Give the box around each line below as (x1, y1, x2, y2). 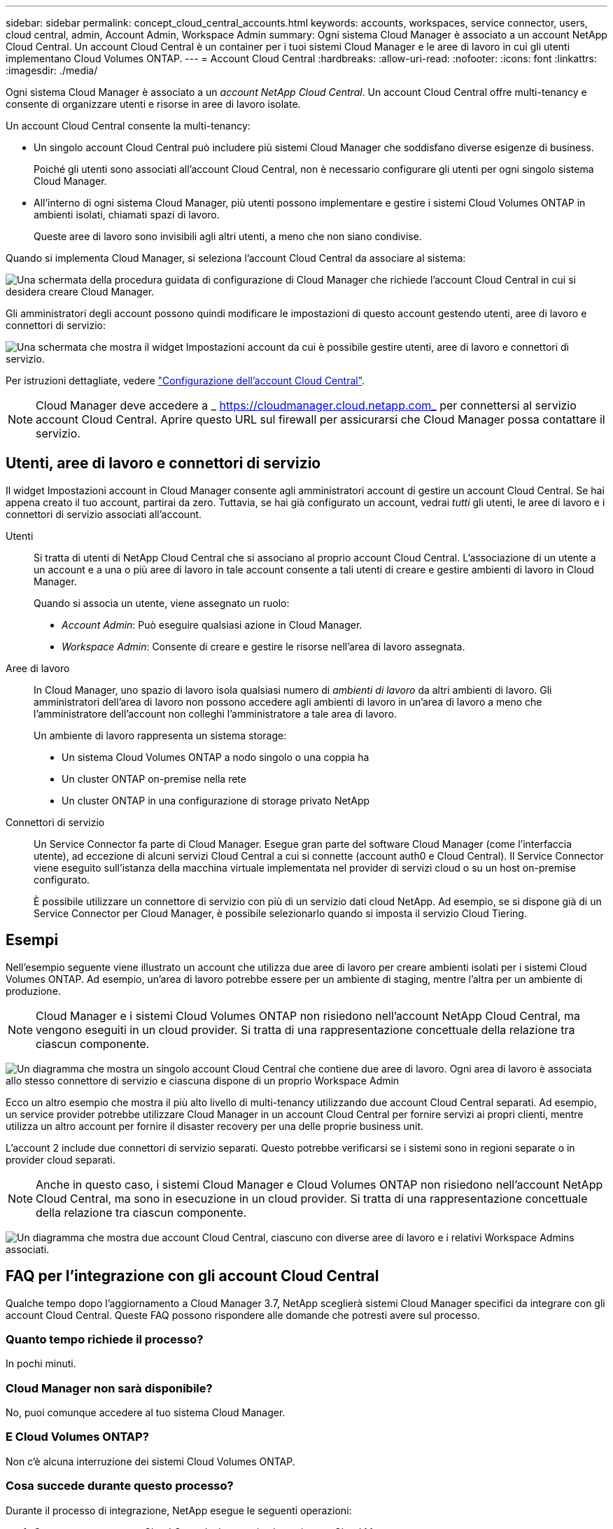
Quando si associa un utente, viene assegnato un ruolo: (34, 596, 290, 609)
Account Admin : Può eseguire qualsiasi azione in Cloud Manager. (62, 618, 362, 631)
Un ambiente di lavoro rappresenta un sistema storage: (34, 729, 287, 741)
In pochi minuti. (6, 1357, 76, 1370)
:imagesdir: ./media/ (6, 64, 98, 76)
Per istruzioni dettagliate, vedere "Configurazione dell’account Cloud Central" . (6, 375, 365, 386)
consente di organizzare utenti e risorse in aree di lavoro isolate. (6, 98, 301, 110)
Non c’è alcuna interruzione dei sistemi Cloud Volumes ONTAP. (6, 1455, 295, 1467)
